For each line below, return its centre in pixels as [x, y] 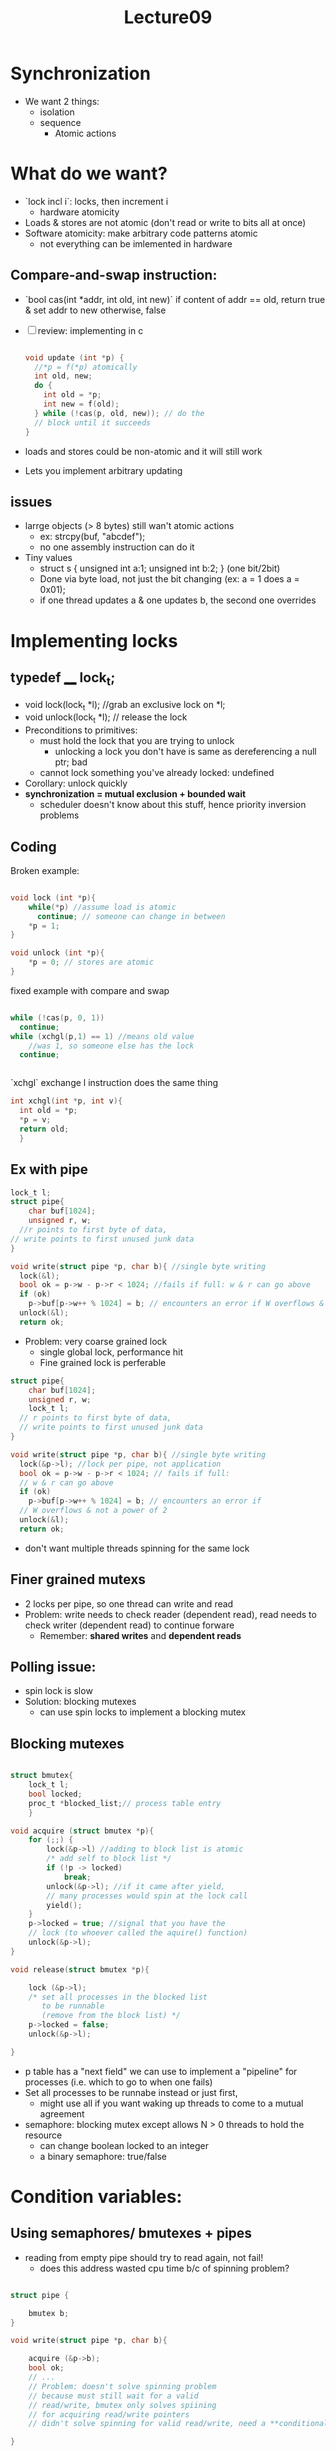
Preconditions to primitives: [81, 730]
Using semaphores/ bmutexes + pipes [131, 2233]
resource [43, 2135]
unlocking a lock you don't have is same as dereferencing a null [185, 752]
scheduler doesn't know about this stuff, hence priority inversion [173, 805]
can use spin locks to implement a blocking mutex [143, 1712]
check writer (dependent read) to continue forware [129, 1625]
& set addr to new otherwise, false [95, 310]
